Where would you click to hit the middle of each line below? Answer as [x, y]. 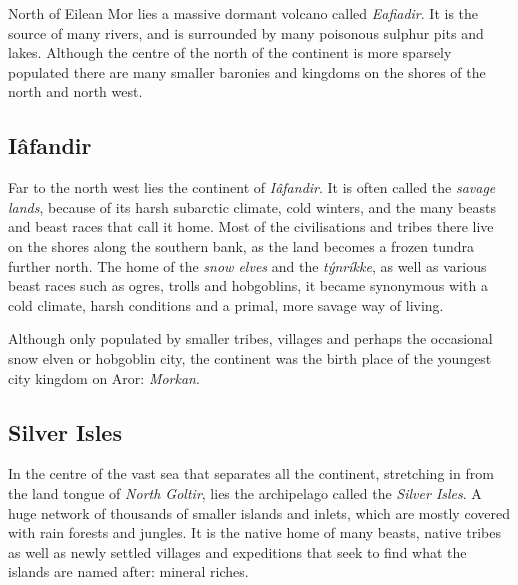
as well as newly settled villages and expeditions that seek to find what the [237, 551]
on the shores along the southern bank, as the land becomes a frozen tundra [241, 245]
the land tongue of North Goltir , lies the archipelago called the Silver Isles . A [245, 492]
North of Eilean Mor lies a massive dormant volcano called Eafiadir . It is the [243, 13]
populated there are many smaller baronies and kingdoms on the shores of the [247, 71]
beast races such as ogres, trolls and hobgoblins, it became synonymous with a [248, 285]
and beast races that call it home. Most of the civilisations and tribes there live [251, 226]
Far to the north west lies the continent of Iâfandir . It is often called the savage [252, 187]
